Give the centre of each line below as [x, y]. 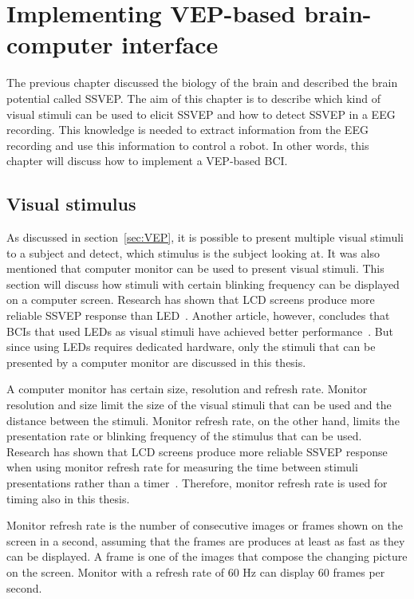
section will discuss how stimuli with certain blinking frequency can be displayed [203, 284]
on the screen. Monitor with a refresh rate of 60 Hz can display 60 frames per [196, 571]
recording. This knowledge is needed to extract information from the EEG [187, 130]
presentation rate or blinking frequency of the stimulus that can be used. [184, 436]
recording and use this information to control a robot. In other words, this [188, 145]
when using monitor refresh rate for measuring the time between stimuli [182, 467]
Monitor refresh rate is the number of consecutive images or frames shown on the [205, 525]
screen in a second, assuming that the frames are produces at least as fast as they [206, 540]
